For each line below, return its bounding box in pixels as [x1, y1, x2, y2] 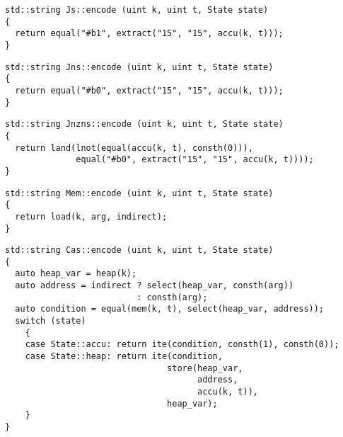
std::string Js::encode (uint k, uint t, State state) [5, 5, 269, 15]
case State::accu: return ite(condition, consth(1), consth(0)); [25, 339, 339, 350]
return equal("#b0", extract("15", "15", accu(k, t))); [15, 85, 284, 96]
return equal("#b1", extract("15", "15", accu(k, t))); [15, 28, 284, 39]
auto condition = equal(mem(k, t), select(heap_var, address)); [15, 304, 325, 314]
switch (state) [15, 316, 86, 327]
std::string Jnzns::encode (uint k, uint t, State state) [5, 119, 284, 130]
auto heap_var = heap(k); [15, 268, 137, 279]
